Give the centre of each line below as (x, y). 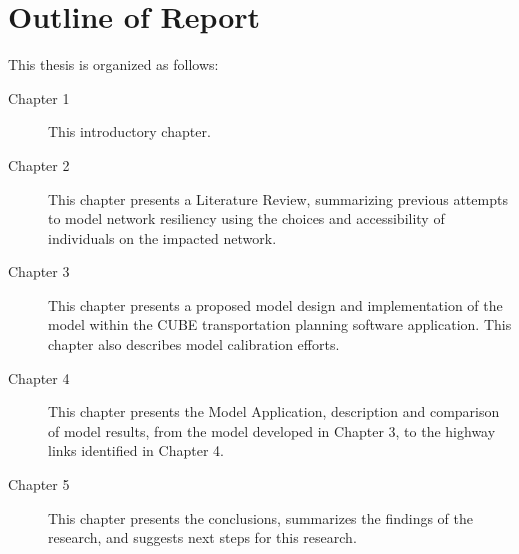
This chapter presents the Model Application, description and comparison (274, 411)
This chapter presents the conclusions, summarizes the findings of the (260, 517)
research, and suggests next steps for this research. (202, 537)
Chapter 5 (39, 484)
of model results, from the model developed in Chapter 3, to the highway (272, 430)
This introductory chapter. (129, 131)
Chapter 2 (39, 164)
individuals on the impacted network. (162, 237)
